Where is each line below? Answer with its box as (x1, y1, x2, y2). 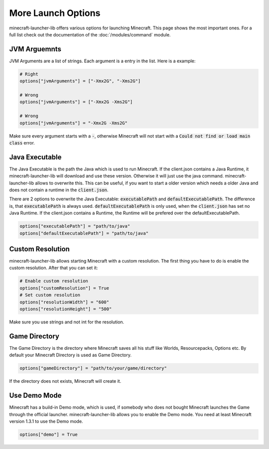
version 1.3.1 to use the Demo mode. (9, 418, 83, 424)
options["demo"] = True (19, 432, 78, 437)
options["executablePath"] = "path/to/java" (19, 223, 131, 229)
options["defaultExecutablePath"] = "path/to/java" (19, 230, 149, 236)
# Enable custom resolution (19, 278, 88, 284)
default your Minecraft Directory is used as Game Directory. (9, 352, 132, 358)
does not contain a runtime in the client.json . (9, 187, 109, 193)
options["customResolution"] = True (19, 285, 110, 291)
